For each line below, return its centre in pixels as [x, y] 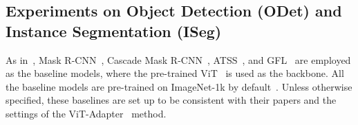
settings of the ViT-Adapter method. [86, 113]
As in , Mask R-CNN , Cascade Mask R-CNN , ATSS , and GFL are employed [178, 59]
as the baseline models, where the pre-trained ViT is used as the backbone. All [175, 73]
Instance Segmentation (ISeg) [114, 31]
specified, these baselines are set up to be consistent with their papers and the [171, 100]
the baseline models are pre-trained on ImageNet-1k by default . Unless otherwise [179, 86]
